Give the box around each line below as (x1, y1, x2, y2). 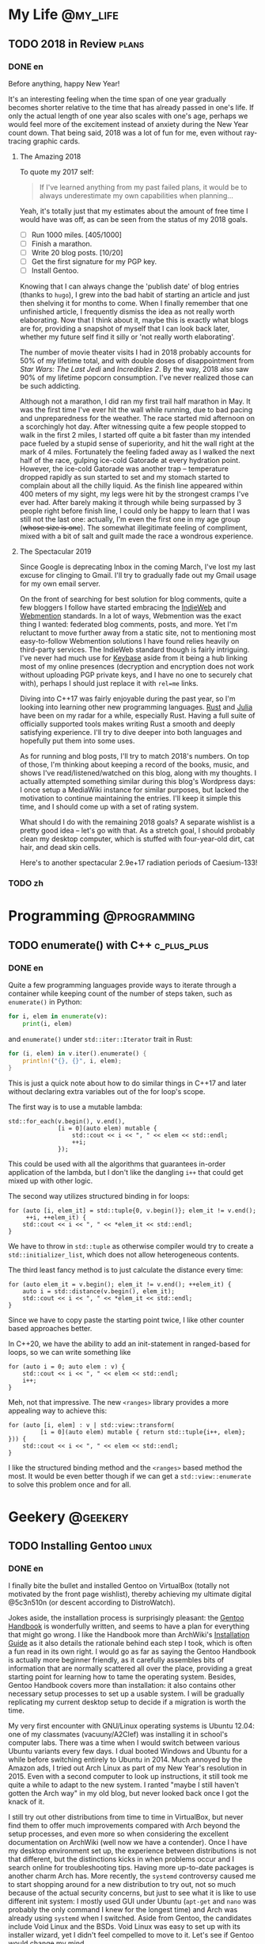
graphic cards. (32, 136, 81, 146)
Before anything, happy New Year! (8, 78, 120, 88)
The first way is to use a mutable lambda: (8, 1102, 142, 1112)
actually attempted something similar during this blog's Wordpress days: (19, 777, 256, 786)
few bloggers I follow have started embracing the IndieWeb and (19, 603, 227, 612)
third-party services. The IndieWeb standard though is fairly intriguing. (19, 645, 250, 655)
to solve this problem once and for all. (8, 1480, 132, 1490)
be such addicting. (19, 381, 81, 391)
